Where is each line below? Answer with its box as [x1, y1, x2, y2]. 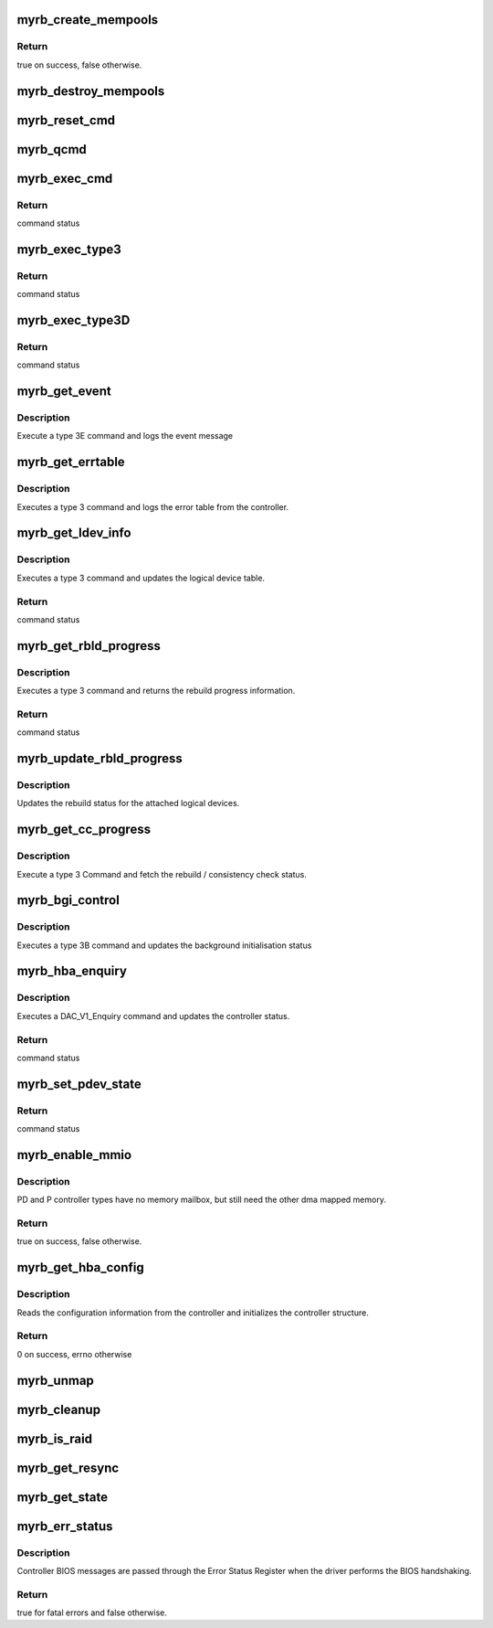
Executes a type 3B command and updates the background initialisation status [16, 940, 312, 951]
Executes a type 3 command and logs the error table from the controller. [16, 501, 289, 512]
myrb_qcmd [16, 142, 87, 157]
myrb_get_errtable [16, 454, 125, 470]
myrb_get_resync [16, 1460, 120, 1475]
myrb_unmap [16, 1372, 95, 1389]
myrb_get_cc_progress [16, 822, 151, 837]
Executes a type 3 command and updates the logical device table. [16, 572, 265, 583]
